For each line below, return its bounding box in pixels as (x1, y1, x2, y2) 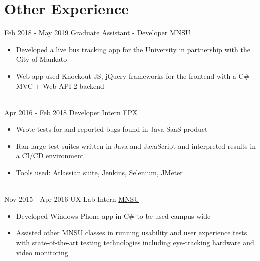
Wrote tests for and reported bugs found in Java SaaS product (16, 124, 208, 134)
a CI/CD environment (16, 150, 84, 161)
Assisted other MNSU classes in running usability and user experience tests (16, 227, 247, 238)
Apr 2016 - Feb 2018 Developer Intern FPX (4, 107, 138, 117)
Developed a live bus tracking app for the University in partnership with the (16, 44, 250, 54)
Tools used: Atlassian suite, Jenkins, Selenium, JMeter (16, 167, 183, 178)
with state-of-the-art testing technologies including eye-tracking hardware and (16, 237, 254, 248)
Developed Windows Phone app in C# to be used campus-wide (16, 210, 211, 221)
